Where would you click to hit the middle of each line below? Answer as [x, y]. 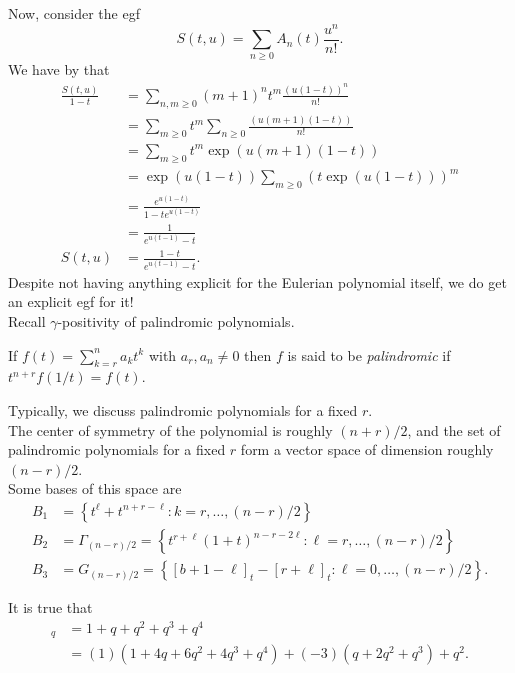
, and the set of [454, 429]
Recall [27, 321]
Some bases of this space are [95, 488]
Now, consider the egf [74, 13]
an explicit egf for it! [71, 301]
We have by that [59, 69]
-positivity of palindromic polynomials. [176, 321]
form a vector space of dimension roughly [367, 449]
